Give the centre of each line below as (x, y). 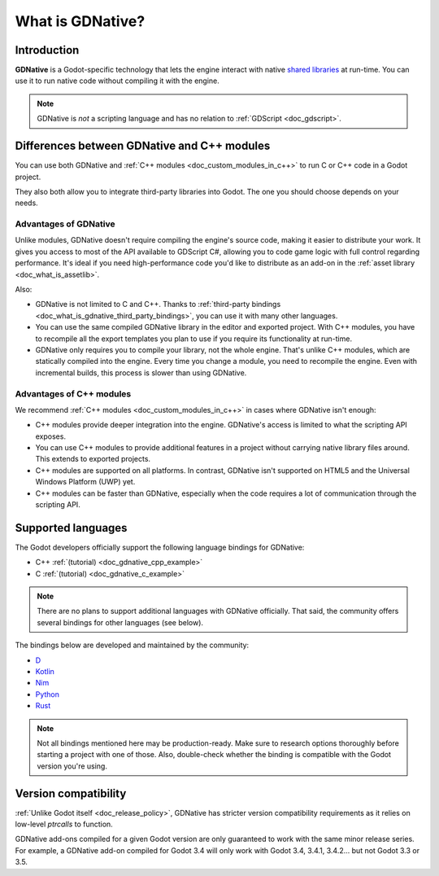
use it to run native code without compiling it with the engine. (117, 81)
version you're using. (72, 766)
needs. (26, 203)
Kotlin (45, 672)
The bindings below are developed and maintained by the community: (132, 645)
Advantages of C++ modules (73, 393)
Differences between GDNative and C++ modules (143, 146)
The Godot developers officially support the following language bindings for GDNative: (160, 547)
